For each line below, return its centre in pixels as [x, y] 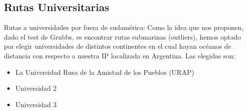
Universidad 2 [36, 88]
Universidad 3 [36, 104]
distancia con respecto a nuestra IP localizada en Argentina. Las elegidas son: [120, 55]
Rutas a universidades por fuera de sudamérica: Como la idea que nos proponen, [124, 27]
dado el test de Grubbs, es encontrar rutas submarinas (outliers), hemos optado [123, 36]
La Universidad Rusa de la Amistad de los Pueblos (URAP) [105, 72]
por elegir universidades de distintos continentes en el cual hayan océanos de [118, 46]
